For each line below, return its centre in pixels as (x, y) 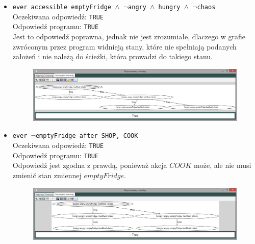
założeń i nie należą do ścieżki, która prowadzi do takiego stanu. (113, 56)
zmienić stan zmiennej (47, 175)
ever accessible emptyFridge (62, 7)
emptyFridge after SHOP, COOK (87, 136)
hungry (169, 7)
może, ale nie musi (223, 165)
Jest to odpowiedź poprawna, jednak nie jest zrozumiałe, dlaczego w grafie (129, 36)
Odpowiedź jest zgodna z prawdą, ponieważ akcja (90, 165)
